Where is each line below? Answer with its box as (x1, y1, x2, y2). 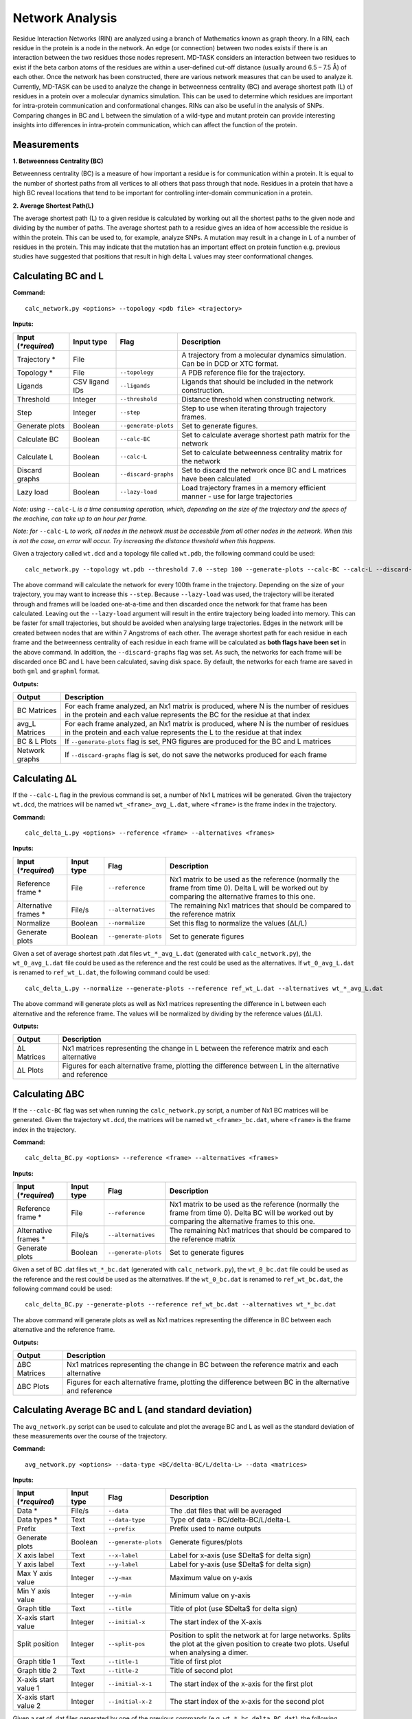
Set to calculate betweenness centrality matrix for (181, 448, 343, 457)
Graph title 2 (16, 1666, 58, 1676)
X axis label (16, 1551, 54, 1560)
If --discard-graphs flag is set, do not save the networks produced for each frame (65, 750, 328, 760)
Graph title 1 (16, 1657, 56, 1667)
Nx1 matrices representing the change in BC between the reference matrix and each (66, 1360, 339, 1369)
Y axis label (16, 1559, 54, 1569)
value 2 (16, 1701, 41, 1711)
